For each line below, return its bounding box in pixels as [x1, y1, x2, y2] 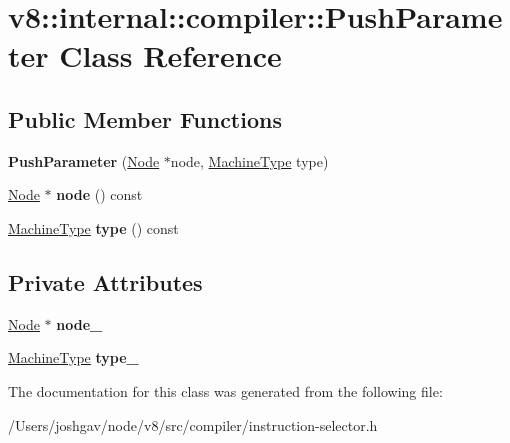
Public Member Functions [8, 103, 282, 134]
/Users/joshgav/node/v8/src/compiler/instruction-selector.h [8, 414, 378, 435]
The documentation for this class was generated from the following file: [8, 380, 443, 401]
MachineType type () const [8, 217, 179, 238]
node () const [56, 184, 143, 205]
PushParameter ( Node [8, 150, 160, 171]
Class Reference [59, 35, 282, 76]
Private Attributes [8, 266, 203, 297]
